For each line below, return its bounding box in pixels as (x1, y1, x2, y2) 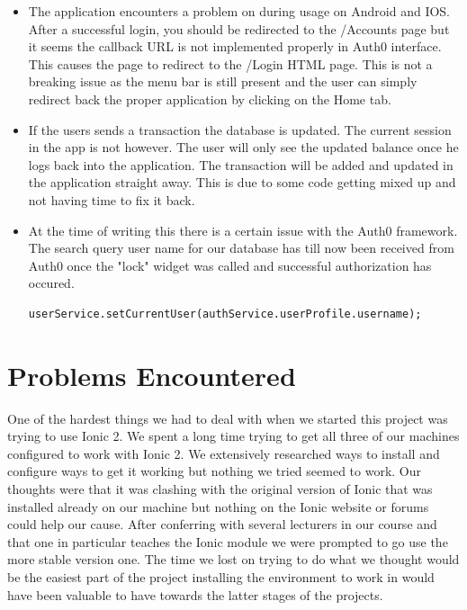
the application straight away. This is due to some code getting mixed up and (28, 173, 456, 192)
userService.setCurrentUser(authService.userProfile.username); (28, 307, 422, 320)
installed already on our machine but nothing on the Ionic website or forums (7, 497, 429, 516)
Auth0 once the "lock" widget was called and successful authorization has (28, 256, 432, 274)
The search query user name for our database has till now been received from (28, 238, 454, 257)
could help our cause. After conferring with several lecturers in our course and (7, 515, 437, 534)
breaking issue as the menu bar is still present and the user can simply (28, 72, 418, 91)
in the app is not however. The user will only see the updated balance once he (28, 138, 459, 157)
